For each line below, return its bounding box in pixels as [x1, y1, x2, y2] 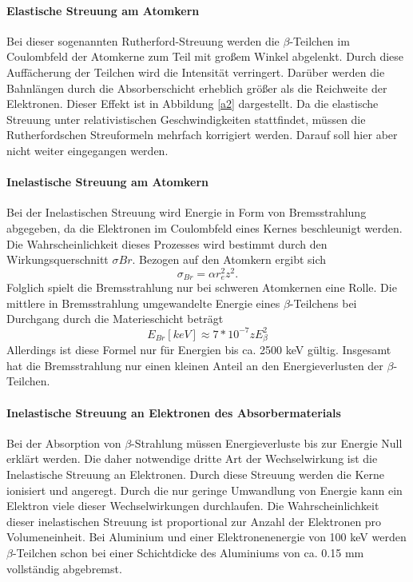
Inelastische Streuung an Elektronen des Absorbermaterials [6, 404, 341, 421]
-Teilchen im [289, 32, 350, 49]
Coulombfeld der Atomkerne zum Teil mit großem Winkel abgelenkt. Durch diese [6, 48, 404, 65]
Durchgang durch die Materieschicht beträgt [6, 310, 224, 327]
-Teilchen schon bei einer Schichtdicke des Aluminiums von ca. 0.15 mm [12, 544, 364, 560]
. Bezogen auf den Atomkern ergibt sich [132, 251, 327, 268]
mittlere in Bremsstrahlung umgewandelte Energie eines [6, 294, 280, 311]
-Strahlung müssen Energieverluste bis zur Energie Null [131, 434, 403, 451]
